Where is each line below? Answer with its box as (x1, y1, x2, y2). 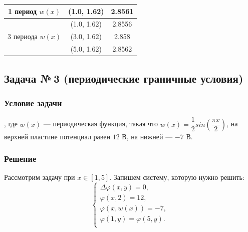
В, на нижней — (122, 131, 173, 141)
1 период (8, 6, 37, 16)
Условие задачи (4, 96, 62, 109)
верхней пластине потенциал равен (4, 131, 111, 141)
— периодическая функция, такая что (43, 118, 158, 129)
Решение (4, 152, 37, 165)
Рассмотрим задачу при (4, 172, 75, 182)
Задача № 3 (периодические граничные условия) (4, 70, 243, 86)
